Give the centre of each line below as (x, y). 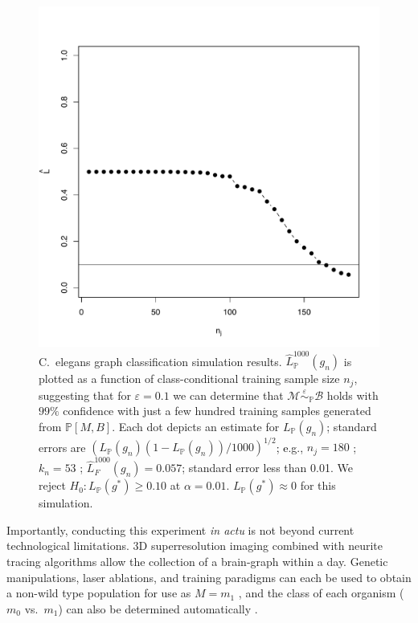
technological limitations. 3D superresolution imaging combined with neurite (195, 546)
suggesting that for (85, 395)
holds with (352, 395)
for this (318, 485)
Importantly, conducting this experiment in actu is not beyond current (180, 529)
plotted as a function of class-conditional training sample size (189, 379)
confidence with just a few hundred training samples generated (217, 411)
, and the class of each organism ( (321, 593)
